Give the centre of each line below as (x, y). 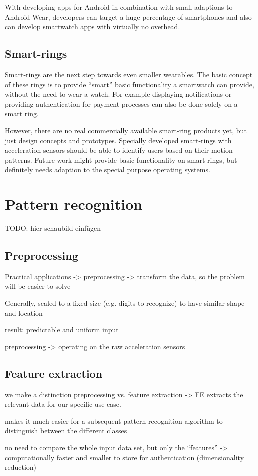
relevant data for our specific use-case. (63, 404)
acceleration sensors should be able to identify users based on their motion (119, 150)
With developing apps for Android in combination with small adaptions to (119, 7)
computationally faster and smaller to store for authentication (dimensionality (124, 457)
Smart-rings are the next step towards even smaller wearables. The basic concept (129, 74)
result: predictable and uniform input (62, 329)
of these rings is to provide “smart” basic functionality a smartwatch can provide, (130, 84)
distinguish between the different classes (66, 431)
